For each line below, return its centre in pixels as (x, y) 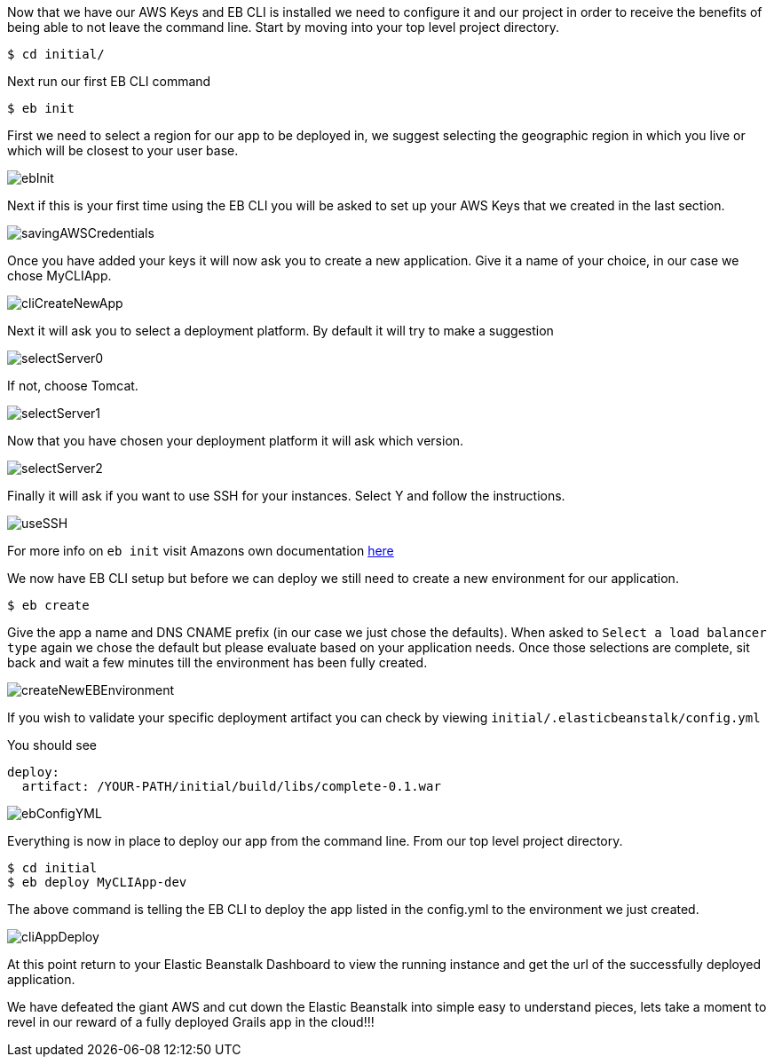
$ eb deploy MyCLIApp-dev (97, 882)
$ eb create (48, 605)
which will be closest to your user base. (123, 150)
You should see (52, 745)
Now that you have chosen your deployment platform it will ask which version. (236, 441)
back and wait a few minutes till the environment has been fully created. (217, 662)
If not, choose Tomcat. (73, 386)
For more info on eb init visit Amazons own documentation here (201, 551)
